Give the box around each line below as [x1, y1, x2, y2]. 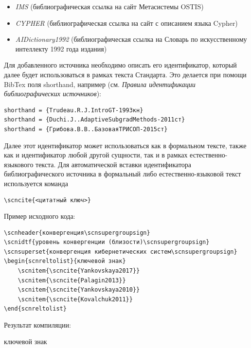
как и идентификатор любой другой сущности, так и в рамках [4, 150, 188, 160]
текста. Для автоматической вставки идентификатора [36, 159, 192, 169]
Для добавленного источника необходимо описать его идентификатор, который [4, 60, 237, 70]
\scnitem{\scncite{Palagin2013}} [18, 277, 126, 284]
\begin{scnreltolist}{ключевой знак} [4, 258, 126, 265]
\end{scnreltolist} [4, 305, 67, 313]
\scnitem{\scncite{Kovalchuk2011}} [18, 296, 133, 303]
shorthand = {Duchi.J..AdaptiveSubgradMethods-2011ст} [4, 116, 185, 123]
